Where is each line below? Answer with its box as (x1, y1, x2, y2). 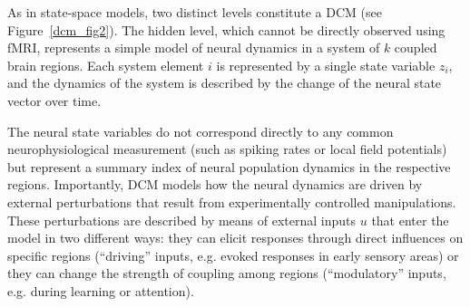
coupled (394, 38, 437, 57)
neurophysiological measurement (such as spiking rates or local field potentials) (7, 139, 447, 158)
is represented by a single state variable (216, 55, 436, 74)
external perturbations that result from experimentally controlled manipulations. (7, 192, 456, 211)
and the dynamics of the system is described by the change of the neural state (7, 73, 442, 92)
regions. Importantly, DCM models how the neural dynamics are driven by (7, 175, 423, 194)
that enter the (371, 210, 449, 229)
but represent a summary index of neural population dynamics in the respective (7, 157, 451, 176)
